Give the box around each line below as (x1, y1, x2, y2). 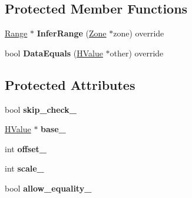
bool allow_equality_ (5, 182, 92, 194)
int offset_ (5, 142, 47, 155)
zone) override (113, 27, 164, 39)
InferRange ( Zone (37, 27, 107, 39)
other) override (110, 46, 164, 59)
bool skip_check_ (5, 103, 77, 115)
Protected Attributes (5, 75, 135, 93)
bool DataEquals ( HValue (5, 46, 103, 59)
